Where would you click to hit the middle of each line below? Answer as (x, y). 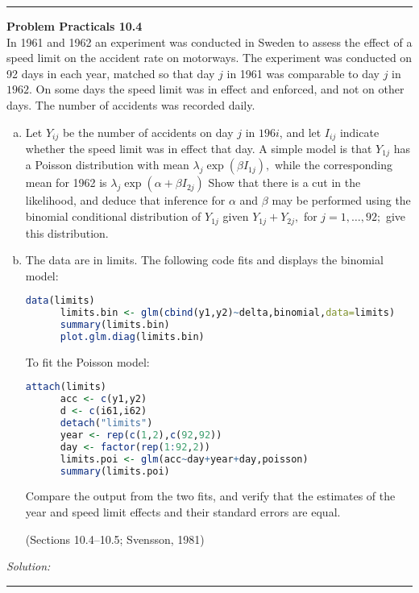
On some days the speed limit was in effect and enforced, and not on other (220, 89)
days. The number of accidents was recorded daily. (131, 104)
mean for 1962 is (66, 182)
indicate (359, 132)
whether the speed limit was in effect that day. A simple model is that (199, 149)
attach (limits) (66, 387)
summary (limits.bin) (115, 325)
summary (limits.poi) (115, 471)
